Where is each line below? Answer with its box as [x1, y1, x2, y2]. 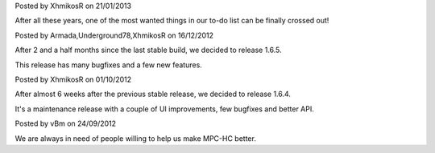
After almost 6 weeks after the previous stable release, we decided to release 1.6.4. [14, 89, 292, 99]
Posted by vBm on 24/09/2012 [14, 119, 117, 128]
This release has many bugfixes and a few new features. [14, 60, 203, 70]
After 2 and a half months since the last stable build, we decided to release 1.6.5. [14, 45, 282, 55]
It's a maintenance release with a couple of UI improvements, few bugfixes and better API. [14, 104, 314, 114]
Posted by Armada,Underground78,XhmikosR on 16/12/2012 [14, 30, 213, 40]
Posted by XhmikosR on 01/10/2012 [14, 74, 132, 84]
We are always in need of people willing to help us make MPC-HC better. [14, 133, 257, 143]
